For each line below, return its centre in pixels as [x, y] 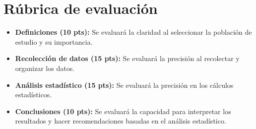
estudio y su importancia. [54, 41]
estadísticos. [33, 95]
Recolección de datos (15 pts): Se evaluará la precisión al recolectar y [127, 58]
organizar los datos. [45, 68]
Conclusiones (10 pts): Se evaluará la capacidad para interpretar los [123, 111]
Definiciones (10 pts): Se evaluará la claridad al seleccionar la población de [133, 32]
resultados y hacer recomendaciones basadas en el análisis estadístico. [121, 121]
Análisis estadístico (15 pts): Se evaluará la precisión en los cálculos [124, 85]
